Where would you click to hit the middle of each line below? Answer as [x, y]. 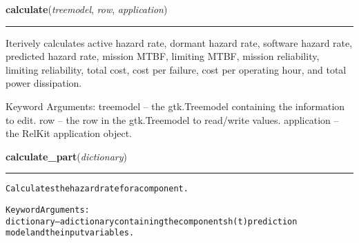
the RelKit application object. [69, 133]
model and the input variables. [70, 233]
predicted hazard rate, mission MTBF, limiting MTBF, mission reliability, [163, 56]
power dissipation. [44, 83]
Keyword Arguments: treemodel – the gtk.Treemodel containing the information [175, 106]
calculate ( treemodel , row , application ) [87, 9]
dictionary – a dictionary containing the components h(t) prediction [152, 221]
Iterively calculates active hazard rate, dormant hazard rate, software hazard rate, [179, 42]
